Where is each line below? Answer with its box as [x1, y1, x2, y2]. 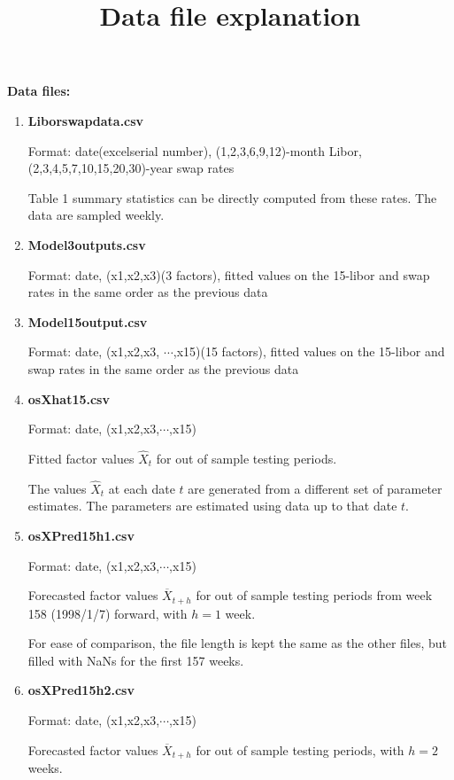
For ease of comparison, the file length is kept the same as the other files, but [27, 634, 448, 652]
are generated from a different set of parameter [188, 479, 442, 497]
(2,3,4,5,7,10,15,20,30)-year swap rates [27, 159, 235, 177]
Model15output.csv [27, 312, 148, 331]
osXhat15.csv [27, 389, 110, 408]
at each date [108, 479, 175, 497]
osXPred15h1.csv [27, 526, 135, 544]
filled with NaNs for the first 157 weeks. [27, 651, 244, 669]
